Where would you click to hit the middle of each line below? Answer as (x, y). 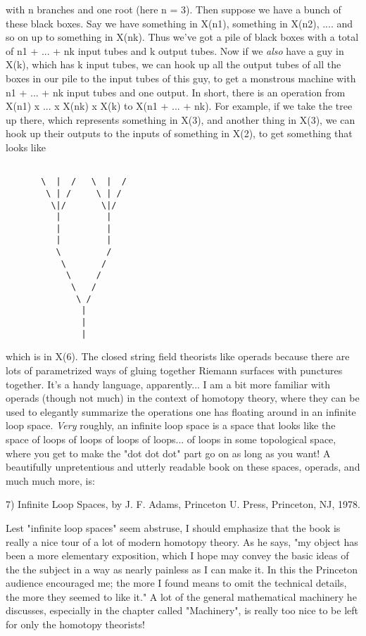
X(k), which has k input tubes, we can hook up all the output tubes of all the (173, 64)
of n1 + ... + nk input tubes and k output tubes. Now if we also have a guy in (175, 50)
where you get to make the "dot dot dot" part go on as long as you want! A (168, 453)
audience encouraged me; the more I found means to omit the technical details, (176, 583)
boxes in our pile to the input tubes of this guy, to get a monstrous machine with (181, 78)
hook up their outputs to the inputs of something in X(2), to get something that (179, 133)
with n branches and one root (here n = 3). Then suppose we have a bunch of (173, 9)
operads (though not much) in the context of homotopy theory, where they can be (183, 398)
